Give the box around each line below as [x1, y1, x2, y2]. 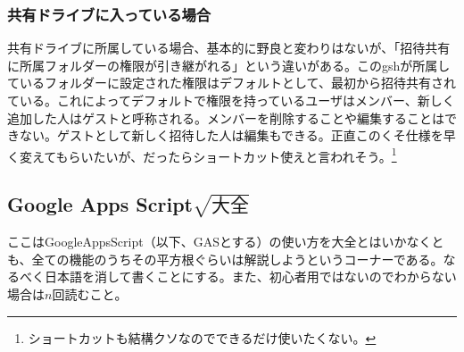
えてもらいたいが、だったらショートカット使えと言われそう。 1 [31, 144, 397, 165]
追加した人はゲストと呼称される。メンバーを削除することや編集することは [7, 108, 444, 127]
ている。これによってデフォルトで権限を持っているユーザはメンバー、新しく [7, 91, 455, 109]
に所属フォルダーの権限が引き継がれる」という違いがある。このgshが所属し [7, 55, 451, 74]
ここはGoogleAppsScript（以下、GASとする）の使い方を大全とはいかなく [7, 232, 432, 251]
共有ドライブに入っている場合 [7, 3, 211, 25]
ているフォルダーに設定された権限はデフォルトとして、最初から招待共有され [7, 73, 456, 92]
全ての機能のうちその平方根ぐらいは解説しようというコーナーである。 [31, 249, 443, 268]
